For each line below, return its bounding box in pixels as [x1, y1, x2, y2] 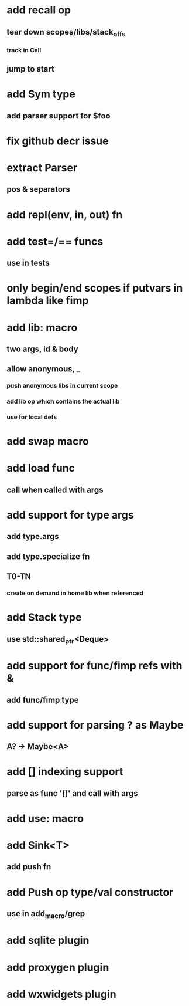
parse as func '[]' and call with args [6, 788, 138, 798]
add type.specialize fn [6, 551, 90, 561]
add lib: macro [6, 321, 78, 334]
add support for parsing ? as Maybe [6, 718, 184, 731]
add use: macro [6, 812, 84, 825]
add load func [6, 462, 75, 475]
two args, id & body [6, 344, 78, 354]
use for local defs [6, 413, 57, 421]
